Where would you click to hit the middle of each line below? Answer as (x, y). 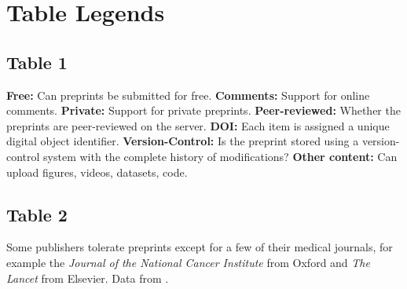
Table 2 (37, 214)
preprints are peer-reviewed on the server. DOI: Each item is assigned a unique (198, 125)
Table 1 (37, 62)
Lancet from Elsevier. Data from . (88, 278)
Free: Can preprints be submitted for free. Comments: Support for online (188, 95)
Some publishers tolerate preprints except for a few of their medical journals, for (200, 247)
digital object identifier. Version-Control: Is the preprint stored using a (183, 141)
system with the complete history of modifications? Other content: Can (220, 156)
